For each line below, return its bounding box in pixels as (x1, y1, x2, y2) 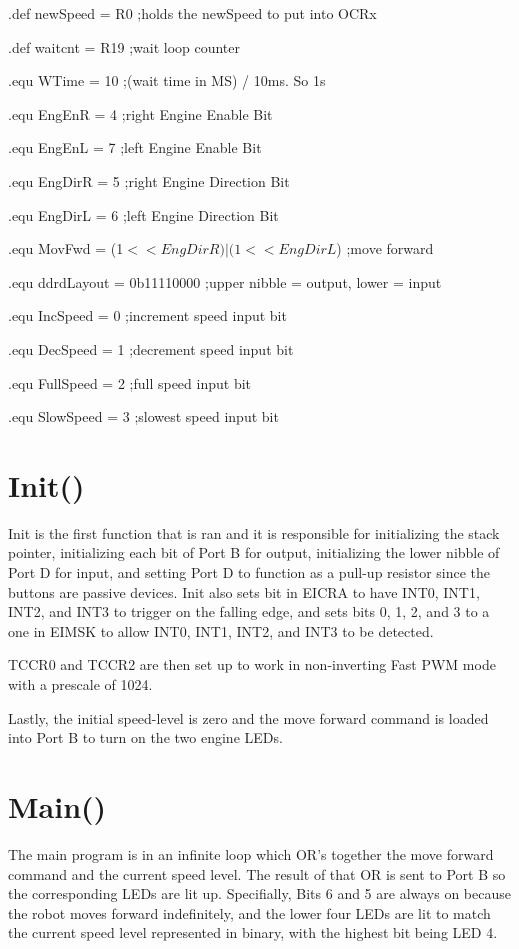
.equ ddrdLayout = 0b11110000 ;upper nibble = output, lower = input (8, 271, 442, 292)
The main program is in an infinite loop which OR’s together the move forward (8, 843, 494, 864)
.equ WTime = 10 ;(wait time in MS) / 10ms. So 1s (8, 70, 326, 91)
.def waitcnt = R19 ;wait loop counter (8, 36, 241, 57)
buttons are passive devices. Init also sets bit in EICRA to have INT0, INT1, (8, 581, 480, 602)
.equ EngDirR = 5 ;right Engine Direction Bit (8, 170, 290, 191)
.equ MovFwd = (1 (8, 238, 124, 259)
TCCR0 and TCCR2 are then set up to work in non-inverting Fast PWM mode (8, 654, 496, 675)
